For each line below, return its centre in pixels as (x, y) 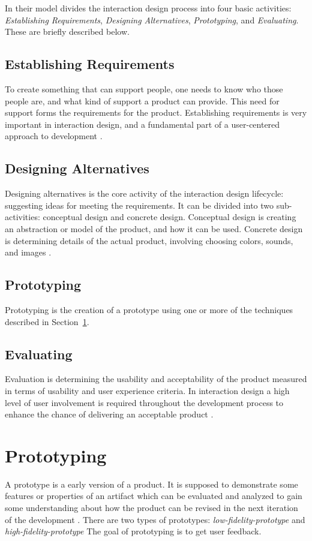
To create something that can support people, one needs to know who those (144, 88)
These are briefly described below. (67, 31)
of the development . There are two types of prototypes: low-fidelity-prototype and (155, 519)
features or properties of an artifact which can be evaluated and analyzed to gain (154, 496)
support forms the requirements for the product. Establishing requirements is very (156, 112)
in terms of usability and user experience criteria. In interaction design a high (147, 390)
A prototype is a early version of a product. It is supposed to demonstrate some (151, 484)
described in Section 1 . (47, 321)
